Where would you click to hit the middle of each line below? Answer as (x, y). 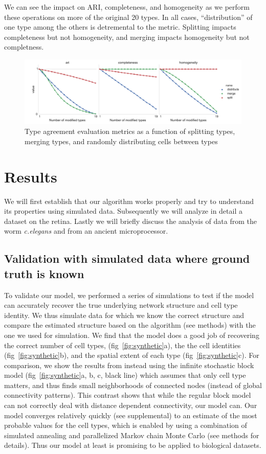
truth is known (44, 273)
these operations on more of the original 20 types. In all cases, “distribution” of (128, 17)
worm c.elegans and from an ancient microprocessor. (86, 231)
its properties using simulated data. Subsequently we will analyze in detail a (123, 211)
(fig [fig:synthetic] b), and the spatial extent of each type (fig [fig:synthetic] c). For (132, 355)
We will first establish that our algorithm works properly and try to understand (129, 201)
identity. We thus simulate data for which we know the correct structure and (124, 315)
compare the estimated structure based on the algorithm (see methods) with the (130, 325)
